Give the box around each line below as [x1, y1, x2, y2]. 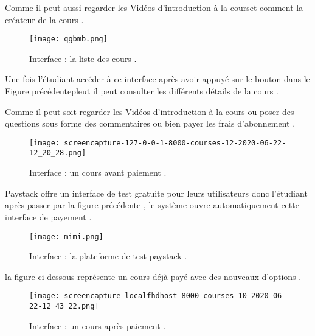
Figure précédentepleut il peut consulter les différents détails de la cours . [5, 85, 279, 97]
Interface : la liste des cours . [29, 52, 137, 65]
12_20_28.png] [29, 149, 86, 158]
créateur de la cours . [5, 13, 84, 26]
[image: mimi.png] [29, 232, 103, 241]
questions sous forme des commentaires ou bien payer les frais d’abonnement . [5, 117, 296, 130]
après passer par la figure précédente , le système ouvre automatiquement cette [5, 198, 299, 211]
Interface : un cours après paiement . [29, 319, 166, 332]
